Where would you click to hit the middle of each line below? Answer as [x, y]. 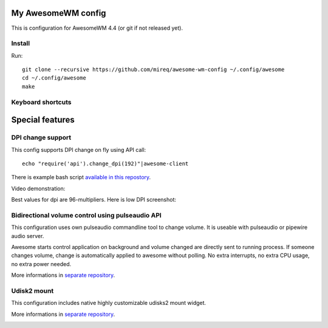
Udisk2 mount [32, 290]
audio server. [28, 236]
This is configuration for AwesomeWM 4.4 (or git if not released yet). [97, 28]
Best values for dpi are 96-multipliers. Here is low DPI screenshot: [94, 200]
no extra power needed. [41, 264]
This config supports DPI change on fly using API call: [79, 149]
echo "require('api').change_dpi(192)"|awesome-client [105, 163]
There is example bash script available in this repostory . [81, 177]
